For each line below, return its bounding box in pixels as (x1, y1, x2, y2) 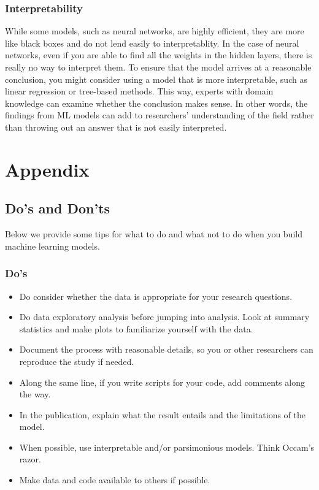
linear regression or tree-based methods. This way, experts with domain (5, 85, 274, 98)
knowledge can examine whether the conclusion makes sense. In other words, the (5, 96, 308, 109)
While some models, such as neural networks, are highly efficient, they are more (5, 25, 304, 37)
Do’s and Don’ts (5, 199, 110, 218)
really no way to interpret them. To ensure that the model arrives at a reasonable (5, 61, 312, 73)
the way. (19, 388, 51, 400)
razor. (19, 453, 41, 465)
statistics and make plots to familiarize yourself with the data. (19, 322, 253, 335)
